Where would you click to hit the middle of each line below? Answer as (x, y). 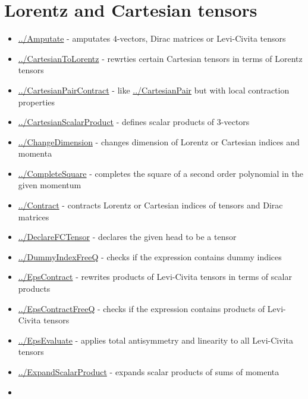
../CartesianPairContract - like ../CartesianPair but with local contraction (154, 90)
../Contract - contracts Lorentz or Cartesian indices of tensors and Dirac (150, 205)
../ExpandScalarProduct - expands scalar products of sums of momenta (149, 372)
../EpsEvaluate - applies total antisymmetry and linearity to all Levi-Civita (155, 340)
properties (37, 102)
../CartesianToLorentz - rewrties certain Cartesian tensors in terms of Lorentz (160, 58)
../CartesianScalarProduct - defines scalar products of (116, 122)
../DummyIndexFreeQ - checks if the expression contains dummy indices (150, 256)
